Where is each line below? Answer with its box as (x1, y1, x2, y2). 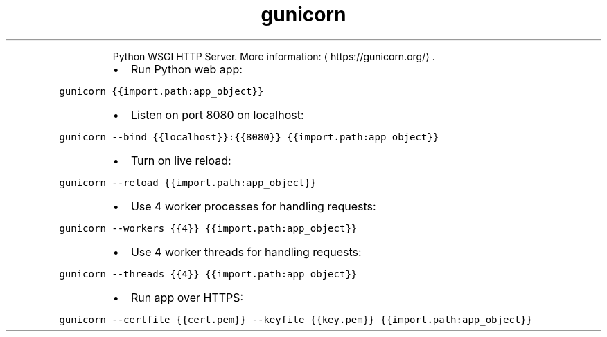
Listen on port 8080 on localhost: (130, 107, 304, 122)
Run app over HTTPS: (130, 290, 244, 304)
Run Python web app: (130, 62, 243, 76)
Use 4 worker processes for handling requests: (130, 199, 376, 213)
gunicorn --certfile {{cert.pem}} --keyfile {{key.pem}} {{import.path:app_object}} (59, 313, 533, 325)
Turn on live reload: (130, 153, 231, 167)
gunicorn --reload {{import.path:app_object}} (59, 176, 317, 188)
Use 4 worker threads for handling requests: (130, 244, 362, 259)
